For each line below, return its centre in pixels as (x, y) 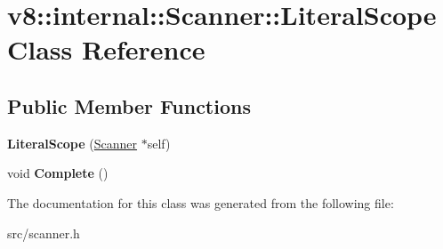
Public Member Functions (129, 105)
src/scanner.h (44, 233)
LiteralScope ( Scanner (72, 143)
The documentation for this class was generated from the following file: (201, 202)
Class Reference (106, 49)
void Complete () (58, 173)
